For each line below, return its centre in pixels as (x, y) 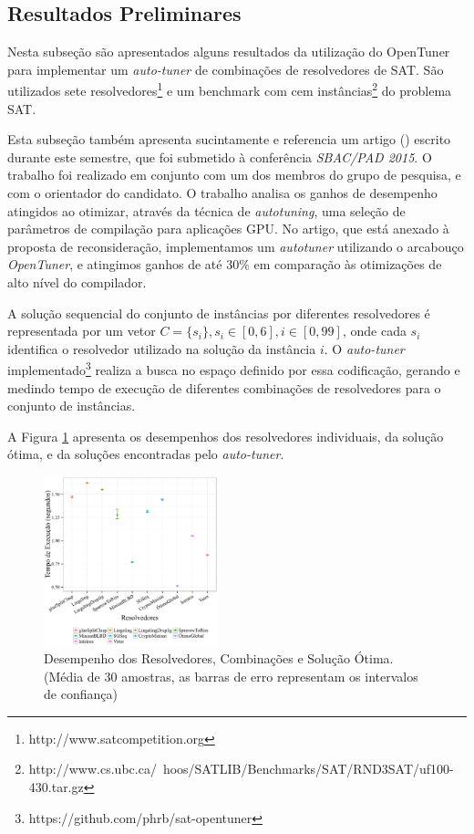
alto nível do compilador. (77, 281)
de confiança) (81, 694)
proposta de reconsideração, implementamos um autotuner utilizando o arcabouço (236, 246)
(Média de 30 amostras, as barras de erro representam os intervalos (231, 676)
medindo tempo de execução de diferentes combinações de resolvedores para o (224, 387)
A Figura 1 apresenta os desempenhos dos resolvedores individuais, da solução (226, 436)
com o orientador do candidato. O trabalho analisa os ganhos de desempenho (222, 193)
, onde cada (374, 331)
